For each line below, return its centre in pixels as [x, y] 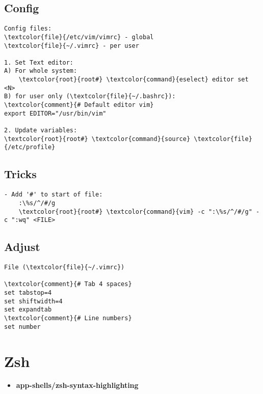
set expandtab [28, 310]
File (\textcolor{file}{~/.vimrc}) [64, 268]
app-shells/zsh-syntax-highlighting [77, 385]
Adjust [22, 247]
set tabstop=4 [28, 293]
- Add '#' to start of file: [54, 195]
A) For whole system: [41, 71]
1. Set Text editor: [39, 62]
